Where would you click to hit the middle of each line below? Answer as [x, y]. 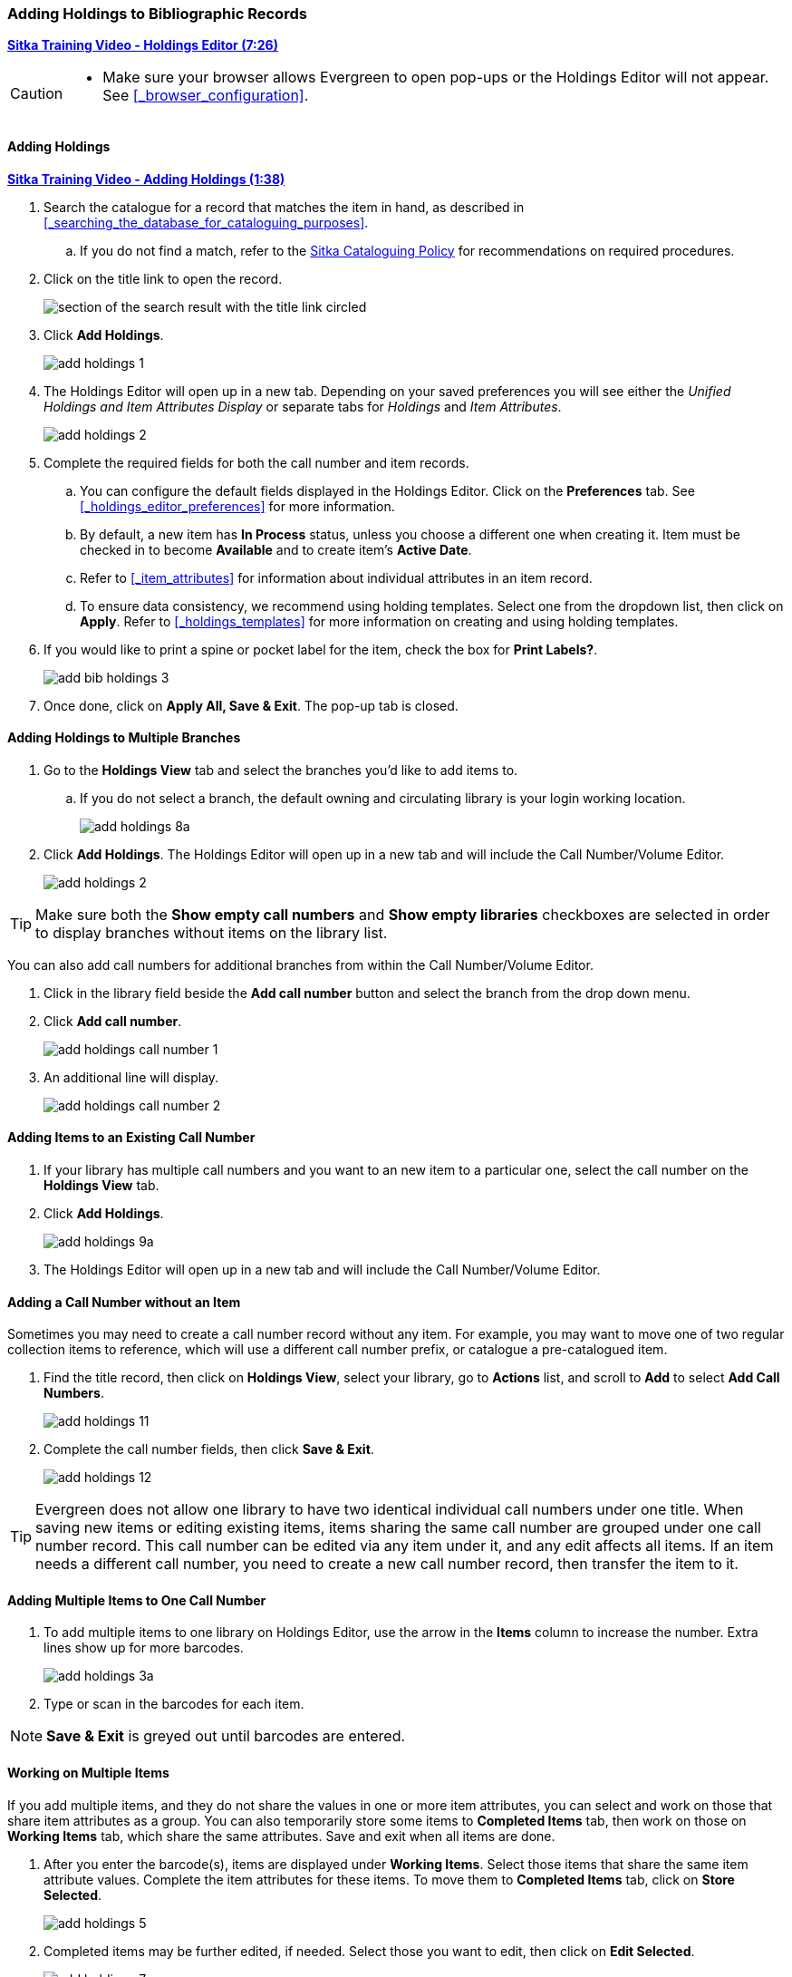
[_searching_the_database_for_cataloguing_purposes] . [206, 222]
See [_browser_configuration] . [206, 96]
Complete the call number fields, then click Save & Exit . [209, 1449]
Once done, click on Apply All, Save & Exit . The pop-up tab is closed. [251, 705]
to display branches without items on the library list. [212, 932]
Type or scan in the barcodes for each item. [174, 1704]
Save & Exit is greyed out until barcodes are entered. [226, 1736]
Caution [37, 94]
